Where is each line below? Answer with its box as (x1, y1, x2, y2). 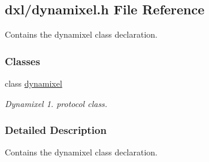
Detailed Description (5, 123, 107, 137)
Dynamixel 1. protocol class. (5, 97, 108, 109)
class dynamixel (5, 77, 62, 90)
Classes (5, 53, 40, 68)
